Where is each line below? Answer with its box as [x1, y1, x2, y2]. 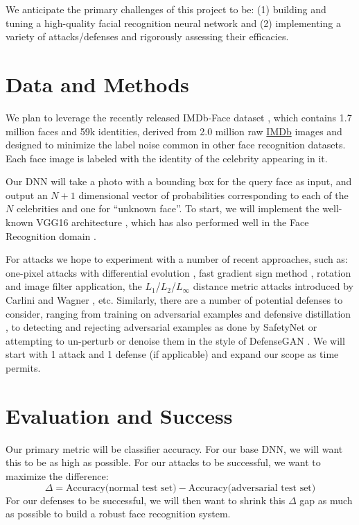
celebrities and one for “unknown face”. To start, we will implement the [16, 201, 319, 216]
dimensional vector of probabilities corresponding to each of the [78, 187, 349, 202]
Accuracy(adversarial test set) [188, 483, 316, 493]
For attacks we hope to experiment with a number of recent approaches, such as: [6, 252, 348, 266]
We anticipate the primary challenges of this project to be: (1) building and [6, 2, 326, 16]
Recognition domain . [6, 228, 96, 243]
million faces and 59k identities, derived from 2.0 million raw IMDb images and [6, 123, 342, 138]
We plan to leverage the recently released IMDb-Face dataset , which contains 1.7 [6, 110, 352, 124]
